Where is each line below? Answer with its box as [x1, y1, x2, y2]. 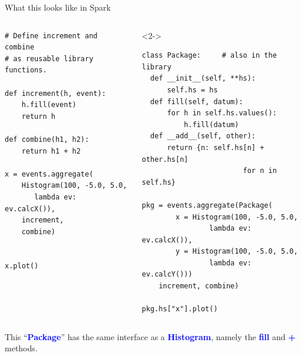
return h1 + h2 [21, 147, 81, 155]
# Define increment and [5, 31, 98, 40]
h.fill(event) [21, 101, 77, 109]
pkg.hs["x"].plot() [141, 305, 218, 314]
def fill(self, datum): [150, 97, 243, 106]
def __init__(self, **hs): [150, 74, 256, 83]
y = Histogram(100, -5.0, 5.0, [176, 247, 298, 256]
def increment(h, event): [5, 89, 106, 98]
